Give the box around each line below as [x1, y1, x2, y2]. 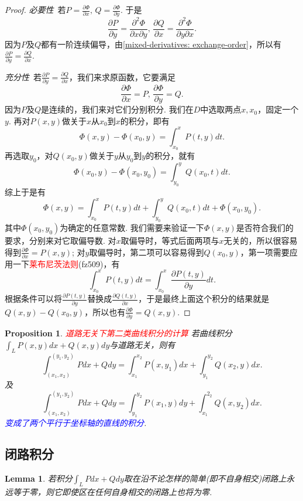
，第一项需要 [240, 246, 290, 258]
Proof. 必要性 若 [5, 4, 66, 15]
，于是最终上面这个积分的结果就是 [138, 292, 270, 305]
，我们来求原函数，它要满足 [69, 70, 176, 83]
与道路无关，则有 [109, 338, 175, 350]
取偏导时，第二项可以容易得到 [89, 246, 204, 258]
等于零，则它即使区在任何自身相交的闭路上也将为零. [12, 486, 212, 498]
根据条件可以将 [5, 292, 62, 305]
